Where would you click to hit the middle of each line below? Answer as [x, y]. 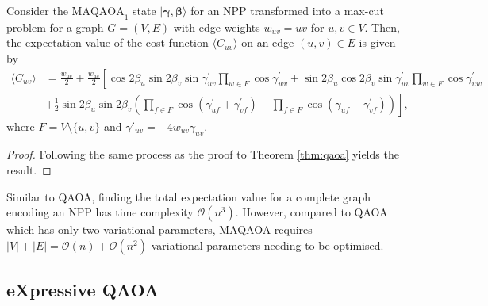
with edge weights [217, 27]
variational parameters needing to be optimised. [267, 245]
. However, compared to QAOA [311, 212]
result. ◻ [29, 170]
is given [377, 42]
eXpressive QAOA [83, 290]
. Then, [382, 27]
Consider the [37, 10]
